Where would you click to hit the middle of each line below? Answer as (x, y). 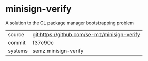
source (16, 34)
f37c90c (43, 42)
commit (17, 42)
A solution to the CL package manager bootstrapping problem (70, 23)
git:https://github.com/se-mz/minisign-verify (86, 34)
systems (18, 51)
